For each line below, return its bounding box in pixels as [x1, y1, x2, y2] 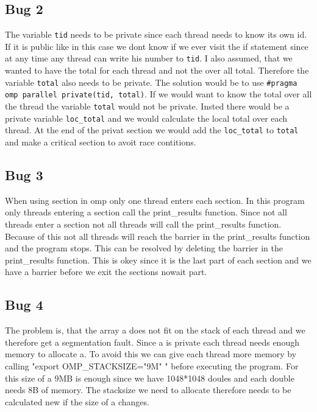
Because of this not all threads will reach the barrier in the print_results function [5, 229, 310, 242]
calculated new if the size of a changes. [5, 395, 149, 408]
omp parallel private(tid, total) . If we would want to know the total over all [5, 88, 312, 100]
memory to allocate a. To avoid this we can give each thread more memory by [5, 347, 297, 360]
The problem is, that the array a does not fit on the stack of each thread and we [5, 324, 305, 337]
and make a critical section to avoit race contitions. [5, 135, 196, 148]
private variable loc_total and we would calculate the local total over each [5, 111, 288, 124]
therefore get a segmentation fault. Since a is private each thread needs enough [5, 335, 299, 348]
